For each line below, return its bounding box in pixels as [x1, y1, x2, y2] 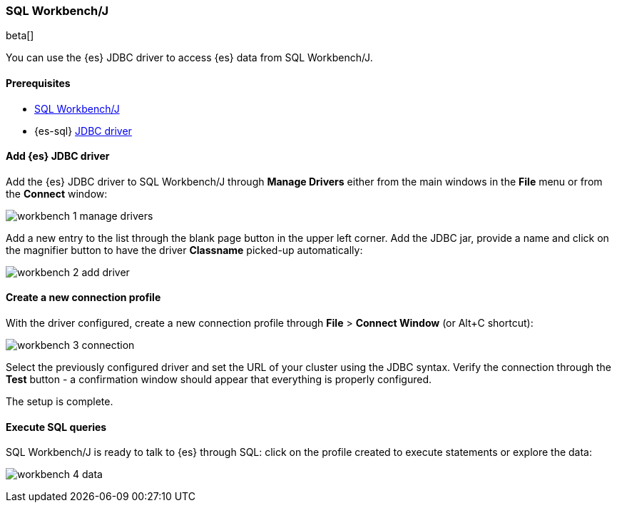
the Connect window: [6, 187, 108, 200]
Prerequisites [6, 76, 71, 89]
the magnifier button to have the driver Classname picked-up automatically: [6, 243, 363, 256]
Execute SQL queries [6, 420, 107, 433]
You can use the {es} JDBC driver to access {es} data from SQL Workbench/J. [6, 51, 373, 64]
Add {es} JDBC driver [6, 150, 110, 163]
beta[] [6, 29, 34, 42]
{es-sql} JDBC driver [34, 124, 132, 137]
